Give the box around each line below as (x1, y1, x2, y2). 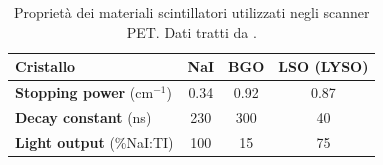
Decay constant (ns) (15, 106, 152, 127)
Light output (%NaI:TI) (15, 131, 174, 152)
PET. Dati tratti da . (126, 21, 257, 42)
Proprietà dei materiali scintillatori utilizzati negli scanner (13, 2, 370, 22)
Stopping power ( (15, 82, 136, 103)
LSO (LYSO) (278, 56, 369, 77)
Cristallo (15, 56, 76, 77)
